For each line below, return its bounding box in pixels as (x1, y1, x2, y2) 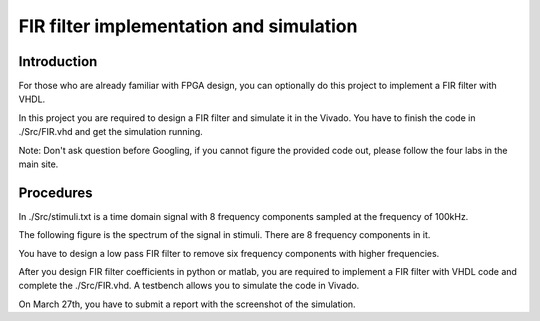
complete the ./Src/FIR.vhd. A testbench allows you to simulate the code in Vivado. (18, 280, 360, 292)
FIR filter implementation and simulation (18, 15, 358, 37)
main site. (18, 158, 59, 170)
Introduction (18, 53, 98, 70)
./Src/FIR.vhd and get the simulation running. (18, 126, 204, 138)
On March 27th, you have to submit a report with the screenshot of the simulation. (18, 298, 356, 310)
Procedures (18, 184, 94, 201)
